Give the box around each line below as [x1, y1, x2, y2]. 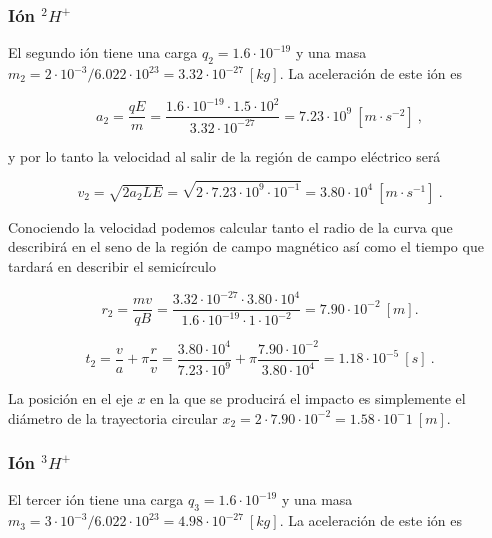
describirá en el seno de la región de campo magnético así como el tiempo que [8, 236, 484, 257]
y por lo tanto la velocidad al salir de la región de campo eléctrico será [8, 145, 441, 166]
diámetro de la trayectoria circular [8, 407, 218, 428]
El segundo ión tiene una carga [8, 42, 198, 63]
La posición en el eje [8, 388, 133, 409]
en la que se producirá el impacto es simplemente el [150, 388, 466, 409]
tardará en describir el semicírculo [8, 255, 217, 276]
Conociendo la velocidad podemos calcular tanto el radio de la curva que [8, 216, 453, 237]
